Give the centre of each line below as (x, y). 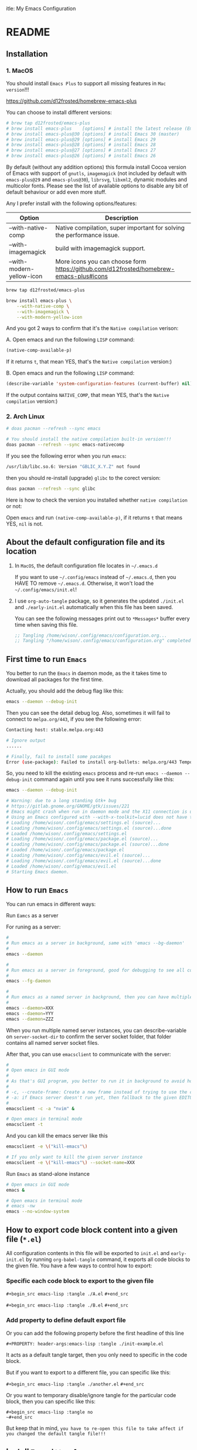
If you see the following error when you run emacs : (66, 456)
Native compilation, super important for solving (120, 228)
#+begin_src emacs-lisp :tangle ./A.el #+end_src (67, 1294)
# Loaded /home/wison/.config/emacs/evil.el (61, 866)
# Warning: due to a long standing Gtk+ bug (61, 801)
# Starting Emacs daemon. (38, 872)
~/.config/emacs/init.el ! (46, 589)
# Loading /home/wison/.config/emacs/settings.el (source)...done (89, 828)
